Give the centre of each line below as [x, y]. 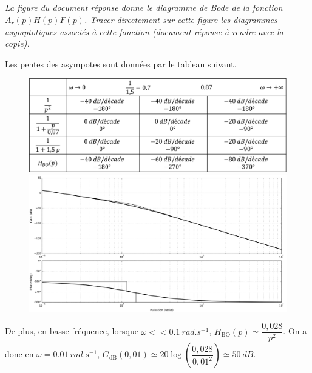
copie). [17, 43]
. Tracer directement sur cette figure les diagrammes [181, 19]
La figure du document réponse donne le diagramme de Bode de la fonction [144, 8]
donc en [19, 354]
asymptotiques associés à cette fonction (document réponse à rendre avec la [144, 31]
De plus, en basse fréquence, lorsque [72, 331]
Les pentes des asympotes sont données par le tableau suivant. [121, 63]
